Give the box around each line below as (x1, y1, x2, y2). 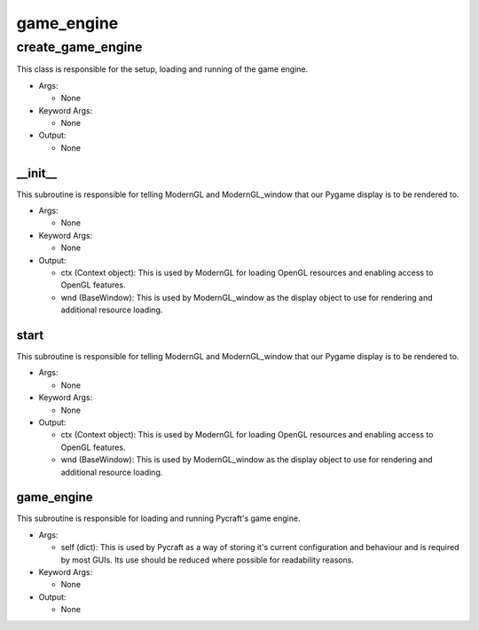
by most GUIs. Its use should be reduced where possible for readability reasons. (60, 555, 355, 565)
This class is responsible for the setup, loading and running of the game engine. (16, 64, 309, 75)
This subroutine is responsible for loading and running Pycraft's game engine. (16, 513, 301, 524)
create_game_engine (16, 39, 143, 55)
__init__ (16, 165, 58, 181)
